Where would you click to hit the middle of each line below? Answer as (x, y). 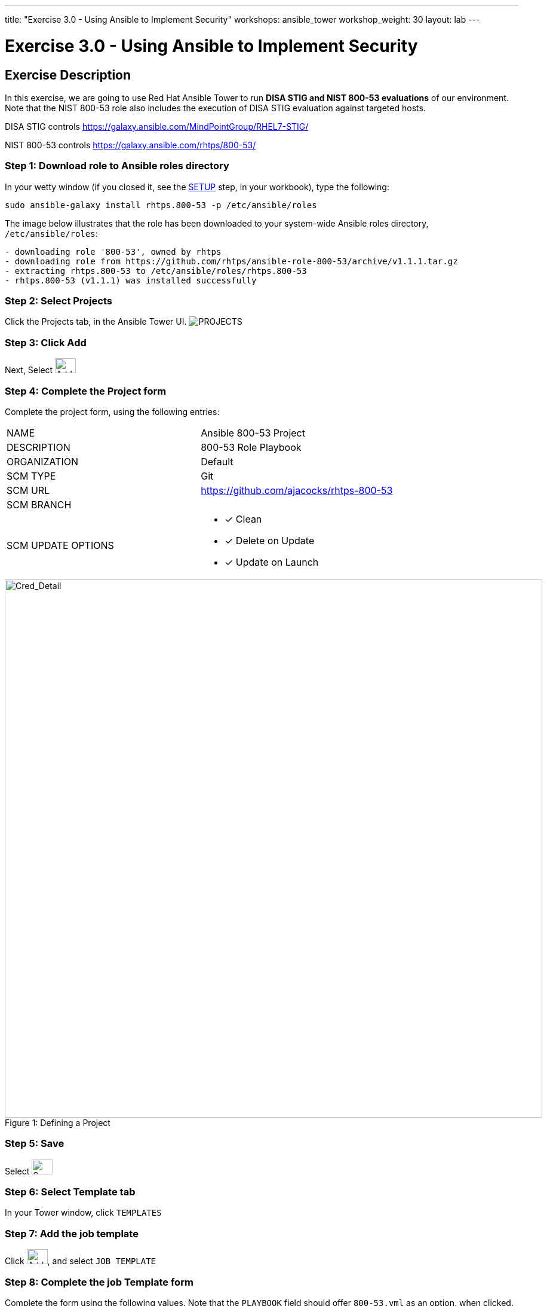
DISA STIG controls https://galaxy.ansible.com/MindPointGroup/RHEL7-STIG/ (157, 126)
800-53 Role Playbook (251, 447)
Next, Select (29, 370)
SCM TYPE (31, 476)
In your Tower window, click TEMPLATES (83, 1213)
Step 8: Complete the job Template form (99, 1282)
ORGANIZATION (43, 461)
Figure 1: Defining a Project (58, 1122)
